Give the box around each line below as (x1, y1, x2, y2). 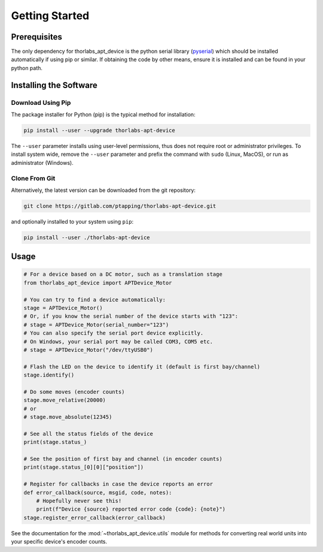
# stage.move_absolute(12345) (23, 414, 112, 421)
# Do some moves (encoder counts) (23, 388, 125, 395)
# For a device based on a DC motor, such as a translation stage (23, 271, 223, 278)
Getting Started (11, 9, 90, 22)
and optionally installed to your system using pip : (11, 218, 134, 225)
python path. (11, 64, 43, 71)
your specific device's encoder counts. (11, 538, 108, 545)
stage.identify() (23, 372, 75, 379)
